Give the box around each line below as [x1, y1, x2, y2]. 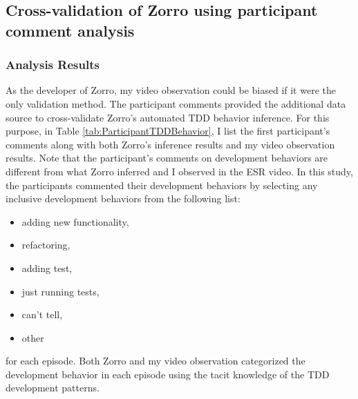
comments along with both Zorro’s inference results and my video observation [6, 137, 335, 151]
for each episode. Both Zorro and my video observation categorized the [6, 353, 305, 368]
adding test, [21, 260, 73, 275]
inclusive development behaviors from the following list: [6, 191, 241, 206]
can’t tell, [21, 307, 63, 322]
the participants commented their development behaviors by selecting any [6, 177, 318, 192]
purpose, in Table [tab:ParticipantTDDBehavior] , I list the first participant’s [6, 124, 330, 138]
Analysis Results [6, 56, 100, 73]
